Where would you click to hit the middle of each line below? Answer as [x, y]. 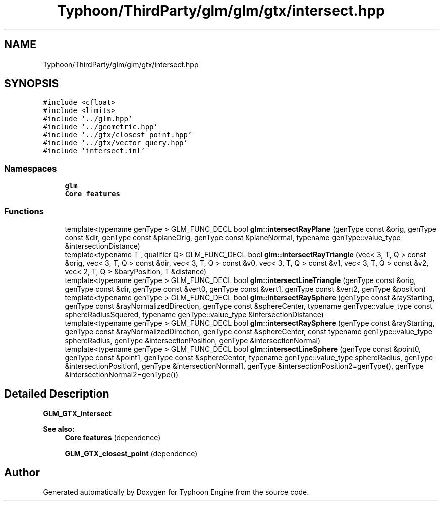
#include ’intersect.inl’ [94, 151]
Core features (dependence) [113, 437]
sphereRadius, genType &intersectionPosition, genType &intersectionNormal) [193, 340]
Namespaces [31, 168]
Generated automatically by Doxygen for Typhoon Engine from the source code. [176, 492]
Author [22, 473]
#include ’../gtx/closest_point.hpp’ [118, 135]
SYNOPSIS [32, 84]
